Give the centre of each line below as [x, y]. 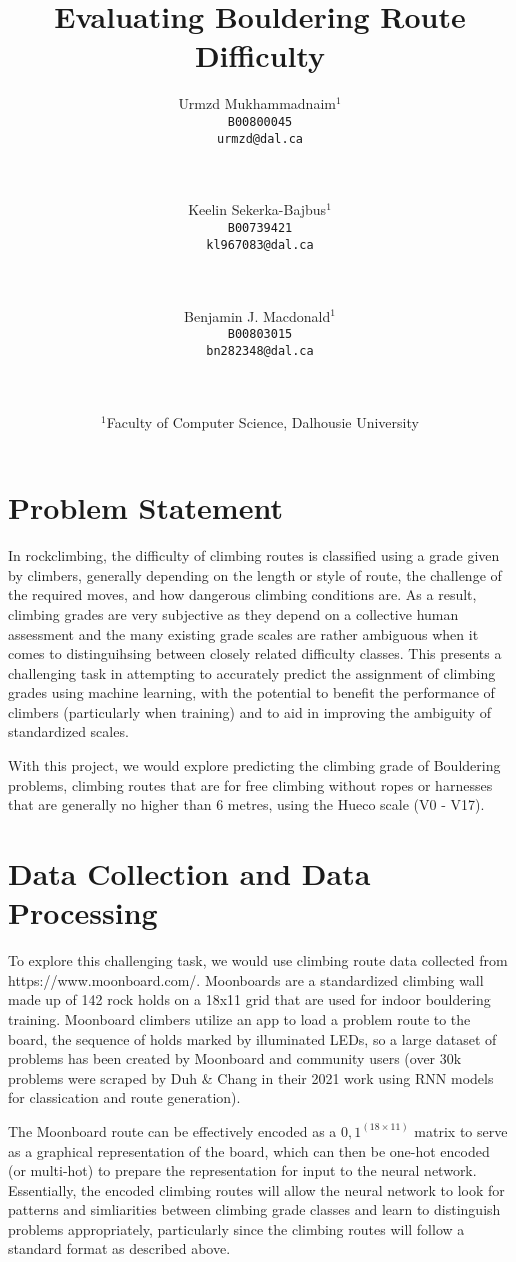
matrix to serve [461, 1130]
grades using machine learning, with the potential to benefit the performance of [251, 692]
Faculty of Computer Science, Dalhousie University [262, 421]
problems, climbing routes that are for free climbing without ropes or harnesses [250, 784]
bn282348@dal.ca [260, 350]
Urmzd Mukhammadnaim [257, 103]
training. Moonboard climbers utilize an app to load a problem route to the [239, 1018]
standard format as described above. [119, 1248]
